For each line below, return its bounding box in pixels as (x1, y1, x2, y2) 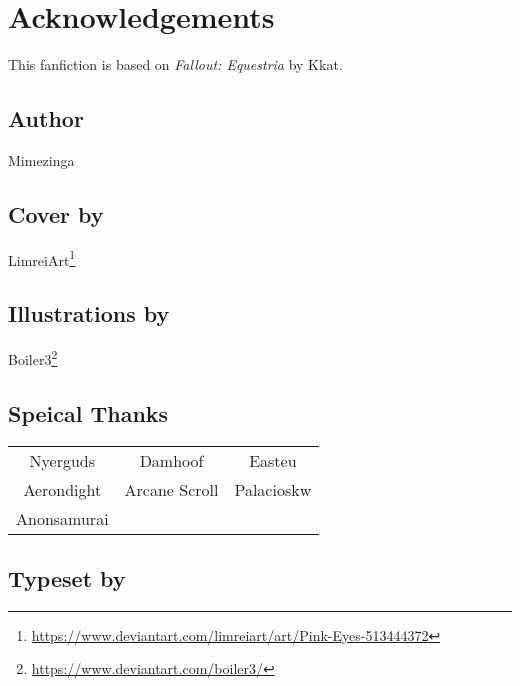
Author (8, 103, 84, 134)
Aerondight (23, 477, 102, 501)
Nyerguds (29, 448, 96, 472)
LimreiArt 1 (8, 246, 76, 270)
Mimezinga (8, 149, 75, 170)
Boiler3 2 (8, 346, 58, 369)
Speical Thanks (8, 397, 169, 428)
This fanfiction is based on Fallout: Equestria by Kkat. (8, 54, 343, 75)
